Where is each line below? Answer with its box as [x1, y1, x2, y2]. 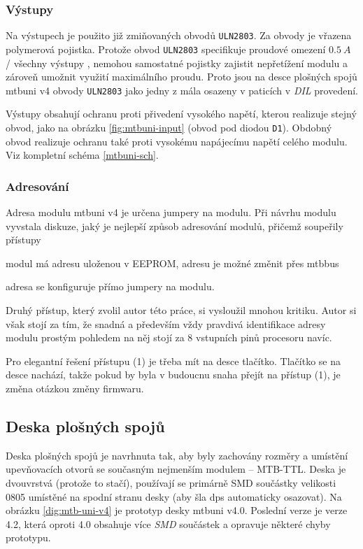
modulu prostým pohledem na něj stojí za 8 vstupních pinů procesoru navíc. [6, 330, 332, 345]
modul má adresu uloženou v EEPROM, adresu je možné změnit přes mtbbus [6, 255, 339, 270]
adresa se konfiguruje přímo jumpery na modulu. [6, 279, 215, 294]
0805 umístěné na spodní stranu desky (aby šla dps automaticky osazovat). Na [6, 489, 342, 504]
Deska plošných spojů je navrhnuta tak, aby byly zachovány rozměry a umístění [6, 448, 348, 462]
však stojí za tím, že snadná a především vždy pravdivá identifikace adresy [6, 316, 326, 331]
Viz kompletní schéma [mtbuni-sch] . [6, 148, 159, 162]
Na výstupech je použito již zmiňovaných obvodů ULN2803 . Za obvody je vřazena [6, 28, 352, 43]
